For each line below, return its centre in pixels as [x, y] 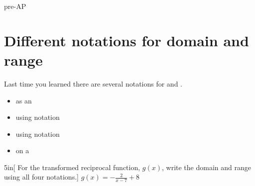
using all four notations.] [41, 177]
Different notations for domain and [127, 40]
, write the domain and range [206, 167]
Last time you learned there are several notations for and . [93, 83]
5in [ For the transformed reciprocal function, [72, 167]
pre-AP [15, 6]
